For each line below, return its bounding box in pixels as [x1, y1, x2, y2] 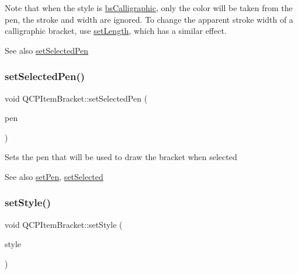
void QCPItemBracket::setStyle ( [5, 218, 123, 230]
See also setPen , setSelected [5, 170, 103, 182]
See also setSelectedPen [5, 44, 89, 56]
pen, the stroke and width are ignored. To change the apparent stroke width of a [5, 13, 293, 25]
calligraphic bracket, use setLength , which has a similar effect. [5, 25, 227, 37]
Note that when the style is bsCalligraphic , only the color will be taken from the [5, 2, 293, 13]
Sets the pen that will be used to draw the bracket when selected [5, 151, 237, 163]
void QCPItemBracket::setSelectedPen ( [5, 92, 148, 104]
